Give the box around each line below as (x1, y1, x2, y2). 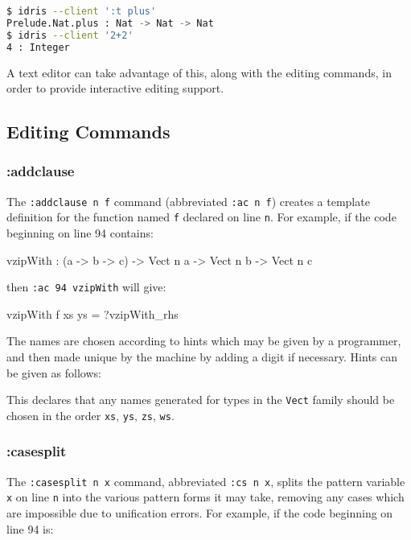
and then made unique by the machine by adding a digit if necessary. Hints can (6, 348, 398, 365)
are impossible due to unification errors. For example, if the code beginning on (6, 505, 393, 521)
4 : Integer (6, 41, 70, 53)
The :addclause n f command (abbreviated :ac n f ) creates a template (6, 192, 370, 209)
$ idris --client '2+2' (6, 29, 134, 41)
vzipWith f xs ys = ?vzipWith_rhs (6, 305, 179, 322)
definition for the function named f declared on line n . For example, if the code (6, 208, 397, 225)
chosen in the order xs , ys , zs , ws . (6, 406, 175, 423)
